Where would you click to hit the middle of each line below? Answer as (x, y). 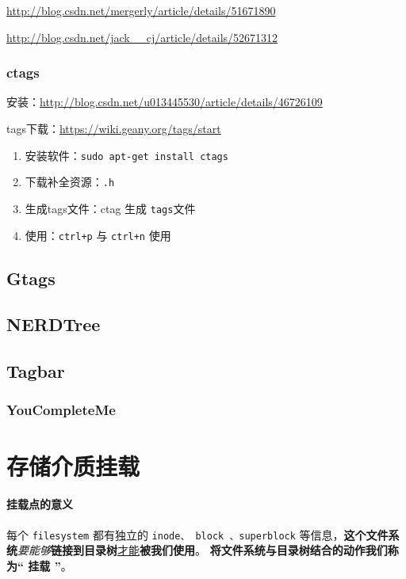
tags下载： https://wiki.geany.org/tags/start (114, 128)
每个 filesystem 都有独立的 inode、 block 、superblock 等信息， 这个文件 (197, 534)
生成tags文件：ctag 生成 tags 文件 (110, 208)
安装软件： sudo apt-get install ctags (126, 155)
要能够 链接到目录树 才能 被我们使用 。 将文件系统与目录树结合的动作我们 (203, 550)
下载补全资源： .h (70, 182)
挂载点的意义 (40, 504)
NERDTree (54, 324)
